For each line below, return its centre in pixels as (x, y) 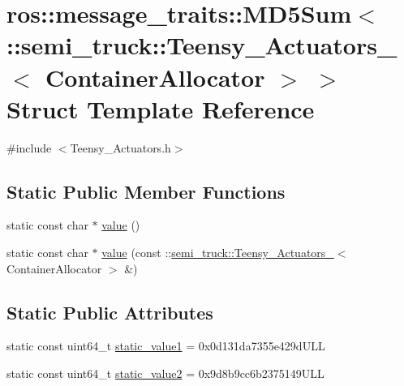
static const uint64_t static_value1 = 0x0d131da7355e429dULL (166, 346)
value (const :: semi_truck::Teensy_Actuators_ (218, 253)
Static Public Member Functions (146, 191)
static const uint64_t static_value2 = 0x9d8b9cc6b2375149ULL (165, 373)
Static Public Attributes (110, 312)
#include (29, 147)
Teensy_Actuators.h (120, 147)
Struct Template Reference (161, 108)
